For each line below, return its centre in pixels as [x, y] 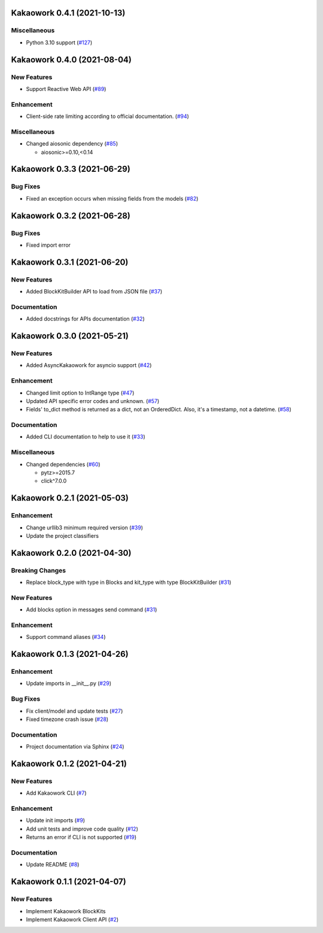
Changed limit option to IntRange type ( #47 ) [80, 393]
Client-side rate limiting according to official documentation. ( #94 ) [108, 116]
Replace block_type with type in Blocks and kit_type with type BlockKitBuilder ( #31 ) [129, 582]
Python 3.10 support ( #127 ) [59, 43]
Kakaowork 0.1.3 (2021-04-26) [70, 654]
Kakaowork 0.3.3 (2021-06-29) [71, 169]
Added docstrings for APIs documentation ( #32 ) [85, 319]
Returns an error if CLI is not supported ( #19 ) [81, 837]
